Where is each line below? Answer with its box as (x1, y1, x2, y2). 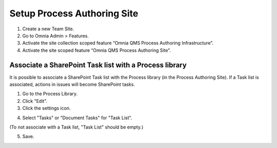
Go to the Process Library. (22, 90, 78, 97)
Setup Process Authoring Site (9, 8, 138, 19)
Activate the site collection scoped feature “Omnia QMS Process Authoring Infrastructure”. (22, 40, 214, 46)
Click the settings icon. (22, 105, 71, 112)
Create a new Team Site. (22, 26, 74, 32)
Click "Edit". (22, 98, 48, 104)
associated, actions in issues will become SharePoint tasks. (9, 81, 135, 87)
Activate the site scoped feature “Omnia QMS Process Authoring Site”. (22, 47, 171, 53)
